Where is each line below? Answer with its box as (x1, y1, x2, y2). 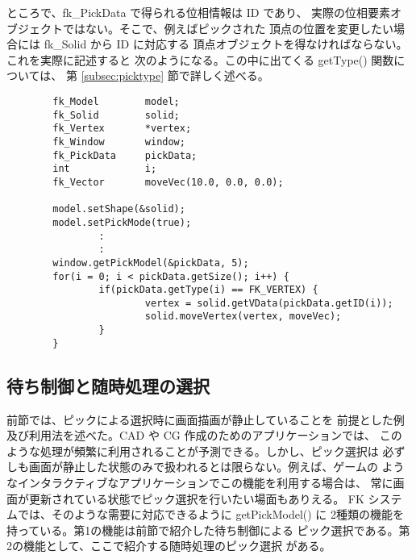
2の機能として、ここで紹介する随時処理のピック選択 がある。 (6, 537, 331, 554)
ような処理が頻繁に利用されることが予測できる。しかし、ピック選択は (6, 442, 379, 459)
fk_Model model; (52, 95, 180, 107)
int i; (52, 163, 157, 175)
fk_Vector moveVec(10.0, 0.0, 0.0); (52, 176, 284, 188)
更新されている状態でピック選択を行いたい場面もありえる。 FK (28, 490, 364, 507)
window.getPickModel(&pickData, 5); (52, 257, 249, 269)
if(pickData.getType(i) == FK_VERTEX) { (98, 284, 318, 296)
